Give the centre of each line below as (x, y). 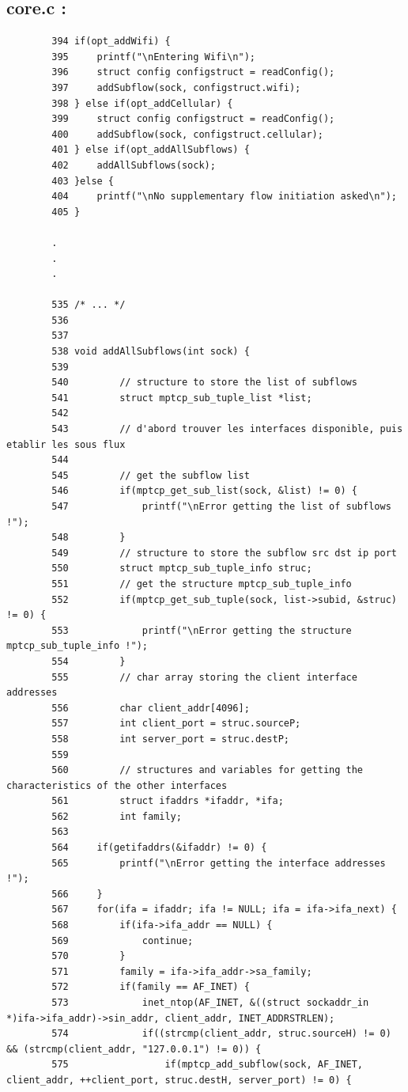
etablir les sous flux (66, 444)
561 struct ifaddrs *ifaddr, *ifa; (168, 801)
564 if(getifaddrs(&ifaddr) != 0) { (159, 848)
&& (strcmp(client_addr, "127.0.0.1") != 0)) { (134, 1049)
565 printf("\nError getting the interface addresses (219, 863)
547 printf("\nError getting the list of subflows (221, 507)
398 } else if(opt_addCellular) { (142, 103)
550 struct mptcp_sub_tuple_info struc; (182, 569)
